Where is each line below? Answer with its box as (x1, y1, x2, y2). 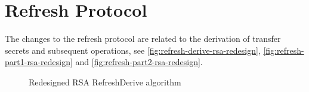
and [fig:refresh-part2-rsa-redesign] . (75, 56, 203, 68)
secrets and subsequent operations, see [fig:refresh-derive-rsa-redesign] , (5, 44, 261, 56)
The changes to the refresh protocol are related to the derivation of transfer (5, 32, 281, 45)
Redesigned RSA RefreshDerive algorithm (29, 75, 181, 88)
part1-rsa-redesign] (5, 56, 73, 68)
